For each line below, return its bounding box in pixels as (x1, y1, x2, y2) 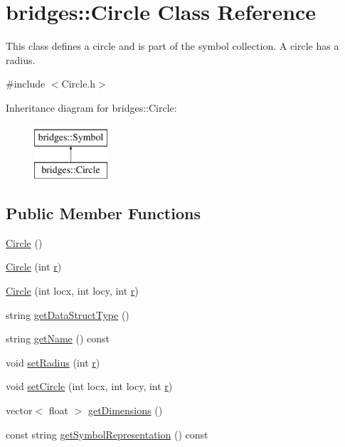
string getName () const (6, 331, 110, 346)
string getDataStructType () (6, 307, 129, 322)
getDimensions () (87, 403, 163, 418)
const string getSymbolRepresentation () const (6, 426, 208, 441)
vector (6, 403, 33, 418)
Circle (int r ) (6, 259, 62, 274)
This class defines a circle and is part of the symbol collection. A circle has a (6, 38, 339, 53)
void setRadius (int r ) (6, 354, 100, 369)
